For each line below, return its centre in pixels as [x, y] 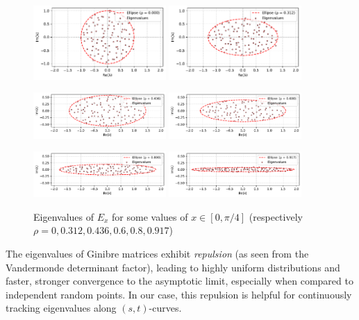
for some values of [150, 216]
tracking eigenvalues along [61, 308]
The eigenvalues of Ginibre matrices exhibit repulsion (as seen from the [157, 253]
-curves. [165, 308]
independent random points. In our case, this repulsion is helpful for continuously [179, 294]
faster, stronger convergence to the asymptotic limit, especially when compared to [179, 281]
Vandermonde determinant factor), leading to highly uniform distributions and [173, 267]
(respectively [276, 216]
